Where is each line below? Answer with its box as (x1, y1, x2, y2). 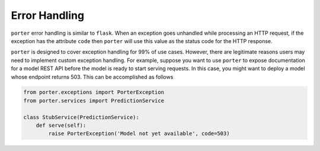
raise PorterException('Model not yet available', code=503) (48, 130, 230, 137)
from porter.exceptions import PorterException (23, 89, 164, 96)
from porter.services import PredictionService (23, 97, 164, 104)
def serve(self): (36, 122, 87, 129)
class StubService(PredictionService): (23, 114, 139, 120)
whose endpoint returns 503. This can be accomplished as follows (11, 73, 174, 80)
